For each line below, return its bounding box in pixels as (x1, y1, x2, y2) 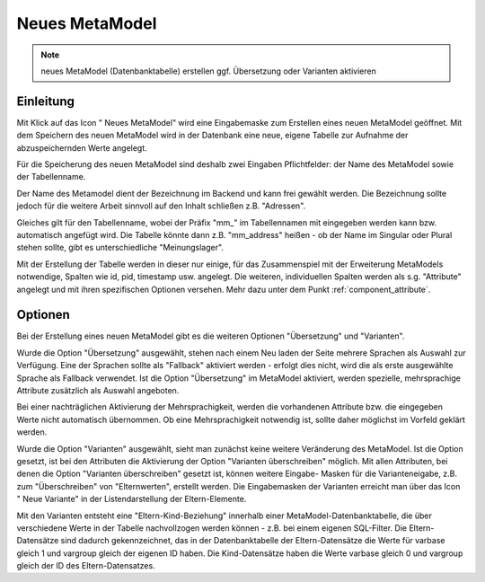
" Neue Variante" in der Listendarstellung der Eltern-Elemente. (16, 494, 247, 505)
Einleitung (16, 93, 75, 109)
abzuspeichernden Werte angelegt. (16, 142, 147, 153)
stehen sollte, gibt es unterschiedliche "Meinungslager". (16, 242, 225, 253)
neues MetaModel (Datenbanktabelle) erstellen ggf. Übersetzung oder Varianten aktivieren (40, 66, 376, 76)
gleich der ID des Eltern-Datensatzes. (16, 560, 156, 571)
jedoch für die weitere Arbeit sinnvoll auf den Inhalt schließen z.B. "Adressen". (16, 200, 306, 211)
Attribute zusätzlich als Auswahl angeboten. (16, 385, 180, 395)
